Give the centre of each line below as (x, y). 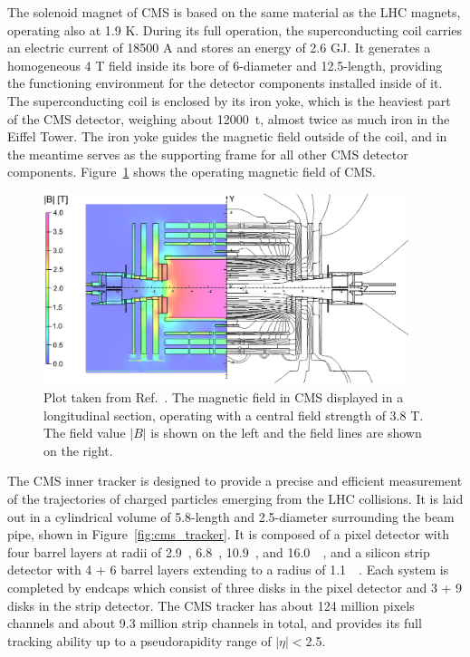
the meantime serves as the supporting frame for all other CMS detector (208, 154)
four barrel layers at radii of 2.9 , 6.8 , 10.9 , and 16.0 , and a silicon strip (219, 551)
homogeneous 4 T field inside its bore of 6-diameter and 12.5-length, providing (225, 65)
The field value (85, 433)
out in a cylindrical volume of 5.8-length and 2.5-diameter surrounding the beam (231, 516)
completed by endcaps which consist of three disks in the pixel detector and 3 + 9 (235, 587)
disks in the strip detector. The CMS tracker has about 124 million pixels (211, 605)
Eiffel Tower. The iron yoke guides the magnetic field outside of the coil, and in (227, 136)
